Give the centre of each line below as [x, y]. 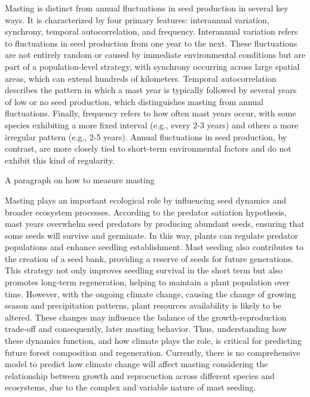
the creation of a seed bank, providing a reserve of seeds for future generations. [149, 258]
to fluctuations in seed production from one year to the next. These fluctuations [151, 43]
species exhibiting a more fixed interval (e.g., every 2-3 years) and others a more [152, 124]
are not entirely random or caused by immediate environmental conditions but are [155, 55]
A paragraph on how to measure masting [80, 180]
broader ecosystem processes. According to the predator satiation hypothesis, [146, 212]
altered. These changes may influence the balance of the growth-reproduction [146, 317]
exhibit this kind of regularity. [60, 160]
